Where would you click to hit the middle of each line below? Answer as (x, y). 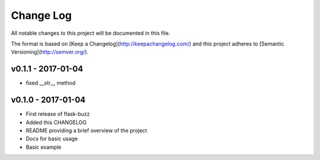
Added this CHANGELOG (56, 122)
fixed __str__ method (51, 83)
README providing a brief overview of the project (87, 130)
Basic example (44, 147)
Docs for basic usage (52, 139)
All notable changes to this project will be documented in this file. (91, 33)
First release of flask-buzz (58, 114)
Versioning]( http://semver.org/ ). (50, 52)
